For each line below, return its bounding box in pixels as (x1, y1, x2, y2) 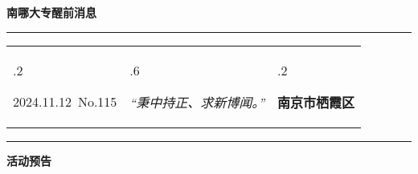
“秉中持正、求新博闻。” (129, 92, 265, 111)
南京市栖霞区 (277, 92, 355, 111)
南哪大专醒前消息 (6, 4, 96, 20)
